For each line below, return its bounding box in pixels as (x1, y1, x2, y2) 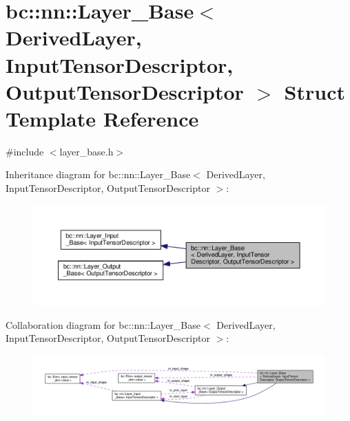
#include (6, 144, 44, 158)
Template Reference (6, 104, 199, 132)
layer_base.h (59, 144, 114, 158)
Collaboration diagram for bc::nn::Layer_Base (6, 317, 200, 332)
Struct (284, 77, 345, 105)
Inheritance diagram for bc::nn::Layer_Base (6, 167, 191, 182)
